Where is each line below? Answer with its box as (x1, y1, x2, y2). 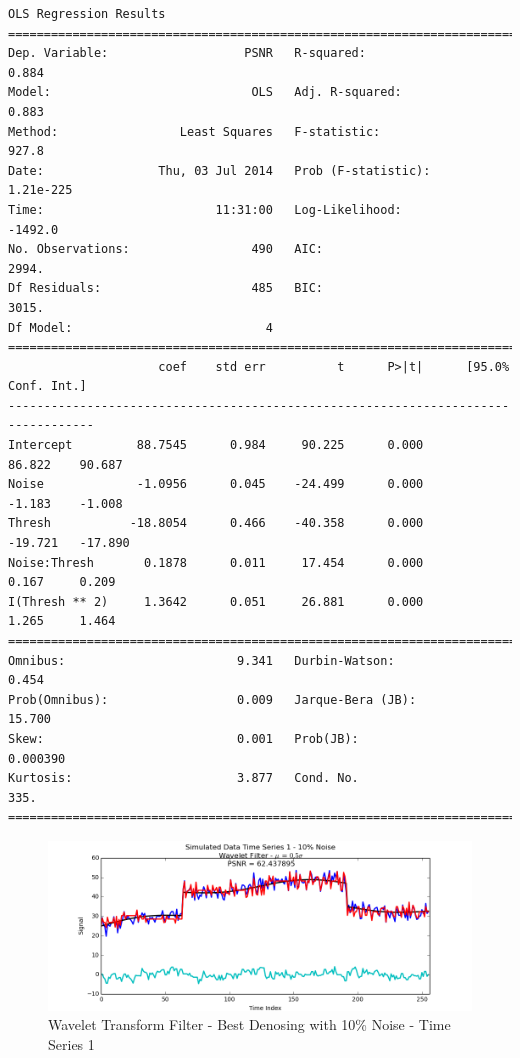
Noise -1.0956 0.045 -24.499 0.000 (8, 477, 424, 492)
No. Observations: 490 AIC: (8, 242, 323, 257)
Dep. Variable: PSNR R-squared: (8, 46, 366, 61)
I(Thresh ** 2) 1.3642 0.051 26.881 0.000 (8, 594, 424, 609)
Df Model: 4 (8, 320, 273, 335)
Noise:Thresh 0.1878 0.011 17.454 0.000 (8, 555, 424, 570)
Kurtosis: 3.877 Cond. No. (8, 771, 359, 786)
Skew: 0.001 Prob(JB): (8, 731, 359, 746)
